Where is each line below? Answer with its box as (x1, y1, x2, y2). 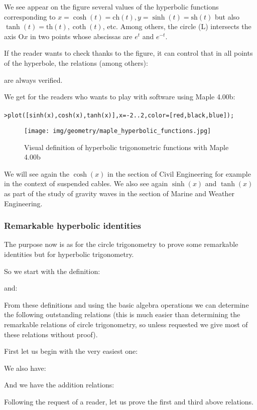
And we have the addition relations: (4, 379, 114, 390)
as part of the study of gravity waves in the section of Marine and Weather (4, 188, 234, 199)
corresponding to (4, 11, 56, 22)
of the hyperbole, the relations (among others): (4, 57, 148, 68)
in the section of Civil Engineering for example (107, 168, 251, 179)
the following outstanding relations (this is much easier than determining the (4, 309, 240, 320)
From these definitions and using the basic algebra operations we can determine (4, 299, 249, 310)
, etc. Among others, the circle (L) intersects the (102, 21, 251, 32)
